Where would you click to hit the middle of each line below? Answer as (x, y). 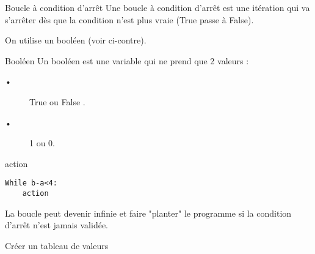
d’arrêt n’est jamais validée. (57, 225)
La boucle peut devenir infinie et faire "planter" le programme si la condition (148, 213)
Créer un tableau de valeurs (57, 245)
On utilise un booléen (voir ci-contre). (76, 40)
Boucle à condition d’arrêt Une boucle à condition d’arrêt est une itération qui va (157, 7)
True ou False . (57, 101)
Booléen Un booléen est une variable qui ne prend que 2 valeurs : (127, 60)
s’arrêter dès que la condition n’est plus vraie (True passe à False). (129, 19)
